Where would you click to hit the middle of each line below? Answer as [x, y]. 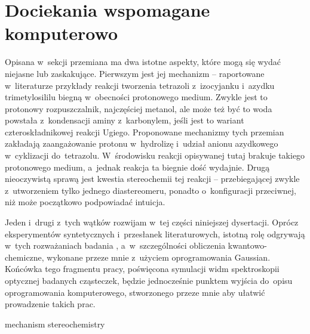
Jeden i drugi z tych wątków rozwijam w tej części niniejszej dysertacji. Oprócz [152, 222]
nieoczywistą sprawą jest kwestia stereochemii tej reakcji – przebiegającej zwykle [152, 179]
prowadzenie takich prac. [50, 304]
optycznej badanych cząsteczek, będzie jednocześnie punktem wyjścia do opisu [149, 280]
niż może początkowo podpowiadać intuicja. [85, 202]
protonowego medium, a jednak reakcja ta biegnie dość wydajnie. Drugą [137, 167]
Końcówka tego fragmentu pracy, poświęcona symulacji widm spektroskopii [142, 269]
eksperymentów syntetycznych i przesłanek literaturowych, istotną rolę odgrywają [155, 234]
